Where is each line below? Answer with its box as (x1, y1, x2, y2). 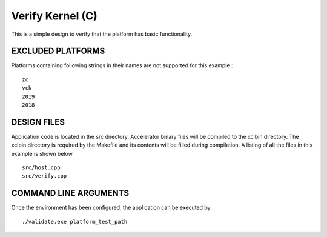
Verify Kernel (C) (11, 9, 98, 22)
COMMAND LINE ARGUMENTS (11, 188, 130, 198)
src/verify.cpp (22, 173, 67, 179)
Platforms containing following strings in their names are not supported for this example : (11, 62, 233, 69)
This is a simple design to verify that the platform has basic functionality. (11, 30, 193, 38)
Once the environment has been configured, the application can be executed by (11, 204, 211, 212)
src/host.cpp (22, 164, 61, 171)
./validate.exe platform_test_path (22, 218, 128, 225)
